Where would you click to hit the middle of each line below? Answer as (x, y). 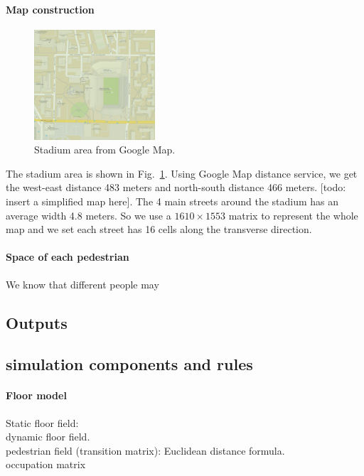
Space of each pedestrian (68, 257)
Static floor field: (42, 422)
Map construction (50, 9)
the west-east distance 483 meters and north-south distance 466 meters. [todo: (176, 187)
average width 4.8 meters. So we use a (89, 215)
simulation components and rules (129, 364)
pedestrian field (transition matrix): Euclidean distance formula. (145, 450)
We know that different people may (82, 284)
